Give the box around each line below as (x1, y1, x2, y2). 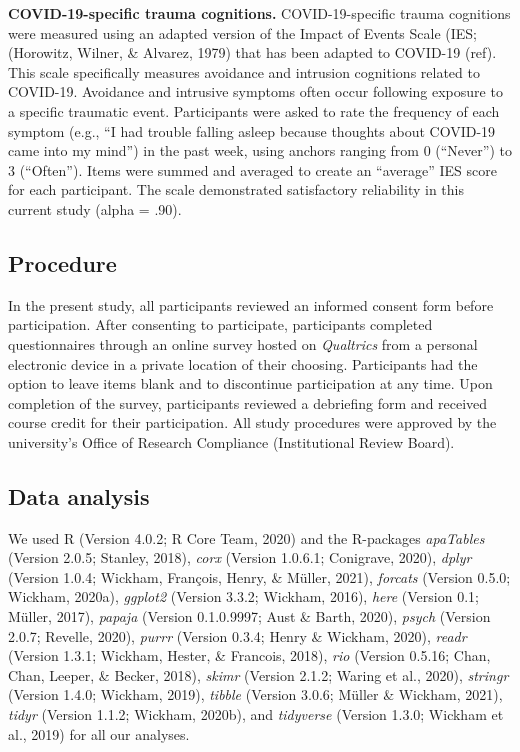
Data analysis (8, 480, 150, 511)
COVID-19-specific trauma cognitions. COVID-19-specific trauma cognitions (8, 3, 511, 23)
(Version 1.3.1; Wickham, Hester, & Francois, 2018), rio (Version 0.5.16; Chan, (8, 645, 491, 666)
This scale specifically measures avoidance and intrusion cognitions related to (8, 61, 480, 82)
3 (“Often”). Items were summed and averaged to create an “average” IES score (8, 159, 497, 180)
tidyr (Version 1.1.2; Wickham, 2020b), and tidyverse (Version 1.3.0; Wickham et (8, 704, 504, 725)
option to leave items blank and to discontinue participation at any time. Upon (8, 373, 493, 394)
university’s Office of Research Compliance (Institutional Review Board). (8, 431, 455, 452)
